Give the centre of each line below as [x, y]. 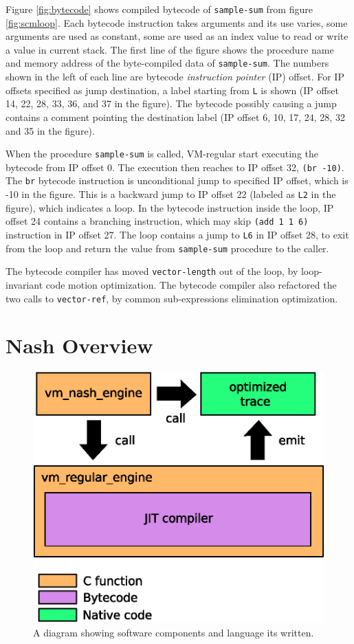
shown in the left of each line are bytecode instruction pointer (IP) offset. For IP [175, 77]
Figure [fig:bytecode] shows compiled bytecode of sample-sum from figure [159, 9]
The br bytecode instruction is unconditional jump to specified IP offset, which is [177, 180]
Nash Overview [79, 345]
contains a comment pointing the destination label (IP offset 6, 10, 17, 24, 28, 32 [175, 116]
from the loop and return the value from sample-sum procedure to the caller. [167, 248]
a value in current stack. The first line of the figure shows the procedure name [170, 49]
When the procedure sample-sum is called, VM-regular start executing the [162, 154]
